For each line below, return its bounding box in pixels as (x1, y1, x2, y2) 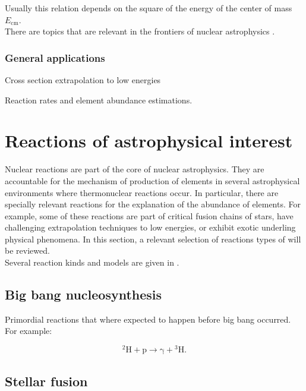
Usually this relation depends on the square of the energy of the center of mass (5, 2, 292, 14)
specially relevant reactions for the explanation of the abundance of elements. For (5, 198, 301, 210)
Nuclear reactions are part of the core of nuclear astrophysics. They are (5, 163, 264, 175)
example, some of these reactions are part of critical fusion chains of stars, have (5, 209, 294, 222)
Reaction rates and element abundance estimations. (5, 93, 193, 106)
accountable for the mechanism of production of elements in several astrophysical (5, 174, 300, 187)
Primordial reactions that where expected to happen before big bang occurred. (5, 313, 291, 325)
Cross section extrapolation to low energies (5, 74, 161, 86)
